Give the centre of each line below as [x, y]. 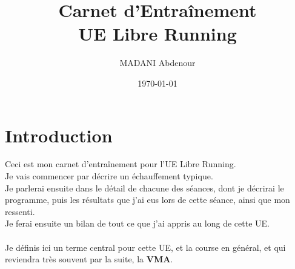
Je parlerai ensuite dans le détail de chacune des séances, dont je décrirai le [144, 188]
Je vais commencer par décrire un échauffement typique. [109, 176]
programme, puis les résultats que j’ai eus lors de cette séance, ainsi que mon [147, 200]
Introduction [59, 135]
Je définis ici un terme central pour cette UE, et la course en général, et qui [145, 247]
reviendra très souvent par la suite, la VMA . [89, 259]
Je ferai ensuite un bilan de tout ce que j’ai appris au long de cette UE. [137, 223]
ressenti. [20, 211]
